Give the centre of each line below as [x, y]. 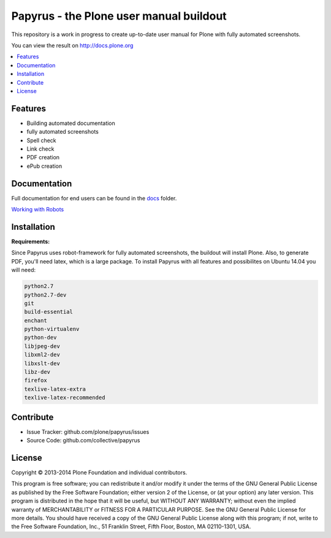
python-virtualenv [52, 329]
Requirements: [31, 241]
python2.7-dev [45, 295]
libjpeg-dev [42, 346]
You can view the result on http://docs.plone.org [72, 45]
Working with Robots [38, 210]
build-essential [49, 312]
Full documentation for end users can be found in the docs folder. [94, 198]
